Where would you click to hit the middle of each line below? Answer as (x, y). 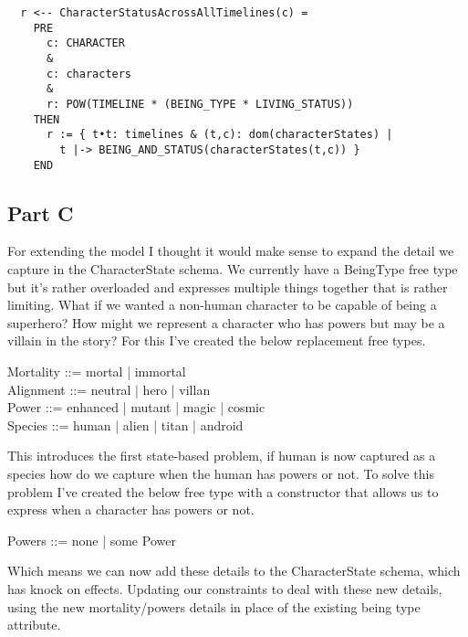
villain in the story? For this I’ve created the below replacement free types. (217, 340)
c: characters (89, 74)
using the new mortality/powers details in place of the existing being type (214, 606)
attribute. (34, 625)
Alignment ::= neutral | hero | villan (109, 389)
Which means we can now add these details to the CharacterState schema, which (234, 571)
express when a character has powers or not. (131, 510)
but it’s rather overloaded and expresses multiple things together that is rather (228, 287)
